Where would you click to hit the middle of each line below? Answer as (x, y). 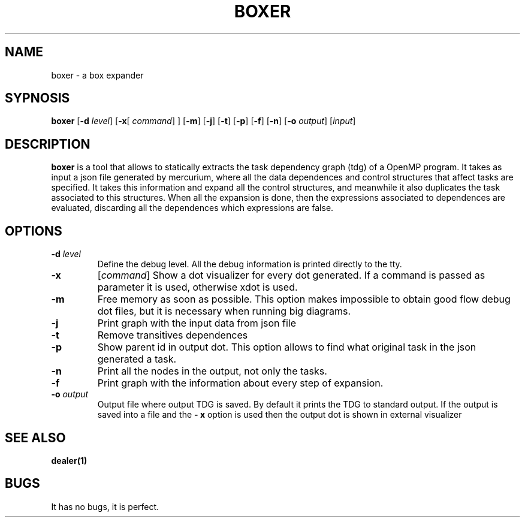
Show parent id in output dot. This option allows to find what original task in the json (287, 347)
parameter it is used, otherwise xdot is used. (197, 287)
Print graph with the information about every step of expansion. (240, 383)
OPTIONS (34, 231)
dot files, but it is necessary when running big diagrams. (224, 311)
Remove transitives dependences (173, 335)
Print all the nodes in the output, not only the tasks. (212, 371)
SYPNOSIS (37, 98)
